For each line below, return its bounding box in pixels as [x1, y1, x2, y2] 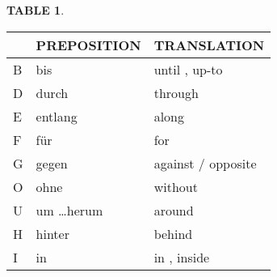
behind [153, 224, 193, 243]
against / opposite [153, 153, 257, 173]
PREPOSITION [36, 35, 141, 54]
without [153, 177, 198, 196]
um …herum [36, 200, 103, 219]
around [153, 200, 194, 219]
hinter [36, 224, 69, 243]
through [153, 83, 199, 102]
